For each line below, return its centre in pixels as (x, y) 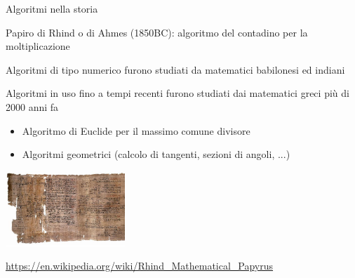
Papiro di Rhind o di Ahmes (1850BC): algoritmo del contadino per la (157, 32)
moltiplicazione (38, 46)
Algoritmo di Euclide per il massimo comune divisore (136, 130)
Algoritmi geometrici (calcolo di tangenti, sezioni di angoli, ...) (156, 154)
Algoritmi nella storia (52, 8)
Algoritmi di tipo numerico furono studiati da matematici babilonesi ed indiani (175, 69)
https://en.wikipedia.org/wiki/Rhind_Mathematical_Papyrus (140, 266)
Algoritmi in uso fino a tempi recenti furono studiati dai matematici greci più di (177, 93)
